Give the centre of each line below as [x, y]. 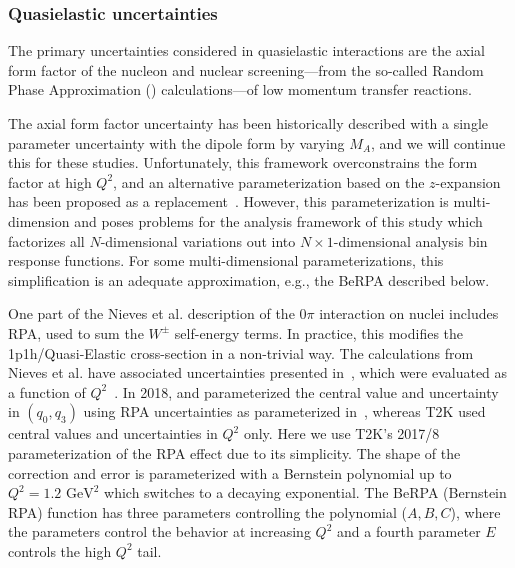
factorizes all [46, 240]
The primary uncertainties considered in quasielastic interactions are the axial [247, 50]
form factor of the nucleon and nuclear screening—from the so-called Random [246, 69]
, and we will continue [438, 142]
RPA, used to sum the [76, 332]
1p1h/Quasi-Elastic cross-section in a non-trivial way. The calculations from [241, 352]
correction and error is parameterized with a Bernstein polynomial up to [230, 472]
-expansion [468, 181]
